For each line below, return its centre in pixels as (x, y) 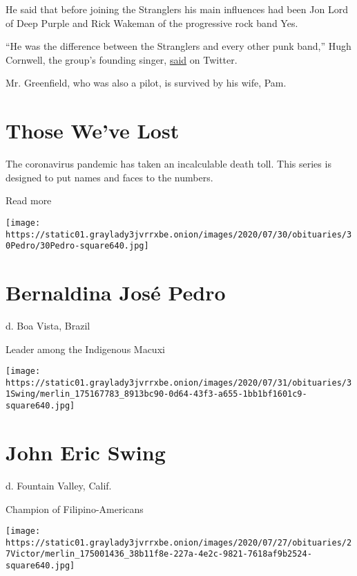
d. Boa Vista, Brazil (48, 325)
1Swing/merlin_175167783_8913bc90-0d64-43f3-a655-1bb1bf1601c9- (156, 394)
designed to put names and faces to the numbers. (109, 177)
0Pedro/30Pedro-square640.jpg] (77, 246)
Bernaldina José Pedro (116, 292)
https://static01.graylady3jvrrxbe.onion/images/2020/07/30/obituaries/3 (179, 234)
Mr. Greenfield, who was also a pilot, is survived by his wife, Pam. (146, 83)
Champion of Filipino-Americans (75, 508)
